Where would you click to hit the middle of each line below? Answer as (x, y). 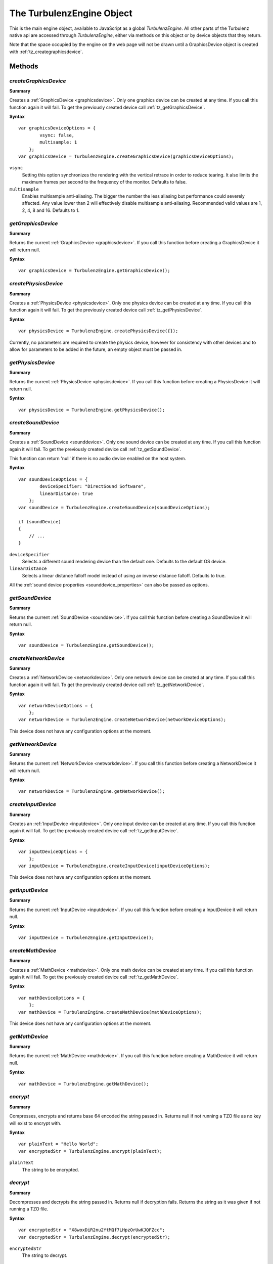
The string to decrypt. (45, 1255)
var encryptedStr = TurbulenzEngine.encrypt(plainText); (90, 1151)
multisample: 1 (58, 142)
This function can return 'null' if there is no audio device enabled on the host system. (98, 458)
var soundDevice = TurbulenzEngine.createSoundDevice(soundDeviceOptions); (114, 508)
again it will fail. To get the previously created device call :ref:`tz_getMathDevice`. (94, 977)
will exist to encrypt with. (35, 1123)
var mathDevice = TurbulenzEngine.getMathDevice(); (84, 1084)
